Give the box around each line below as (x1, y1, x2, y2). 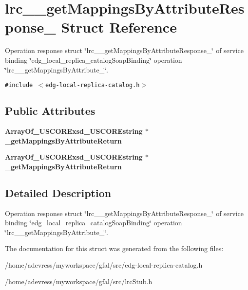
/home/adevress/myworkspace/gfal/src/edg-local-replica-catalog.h (5, 259, 203, 270)
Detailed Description (5, 185, 112, 200)
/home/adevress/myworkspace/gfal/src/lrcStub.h (5, 276, 153, 286)
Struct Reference (61, 17, 177, 37)
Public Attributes (5, 103, 95, 118)
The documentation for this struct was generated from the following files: (5, 243, 224, 254)
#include (5, 82, 33, 89)
